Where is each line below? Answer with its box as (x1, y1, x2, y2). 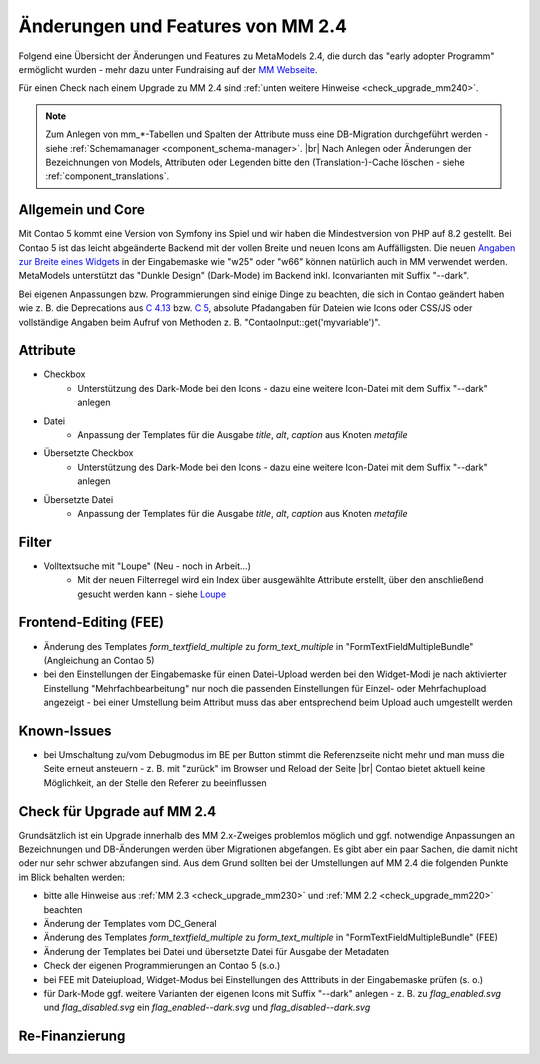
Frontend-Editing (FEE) (18, 614, 165, 631)
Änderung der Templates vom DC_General (43, 918, 217, 930)
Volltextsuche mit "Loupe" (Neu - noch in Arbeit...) (43, 560, 252, 572)
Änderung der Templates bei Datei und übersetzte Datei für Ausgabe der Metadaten (43, 945, 390, 957)
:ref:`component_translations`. (45, 170, 170, 182)
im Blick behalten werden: (18, 871, 125, 883)
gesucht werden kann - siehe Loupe (77, 588, 227, 600)
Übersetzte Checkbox (43, 447, 134, 459)
